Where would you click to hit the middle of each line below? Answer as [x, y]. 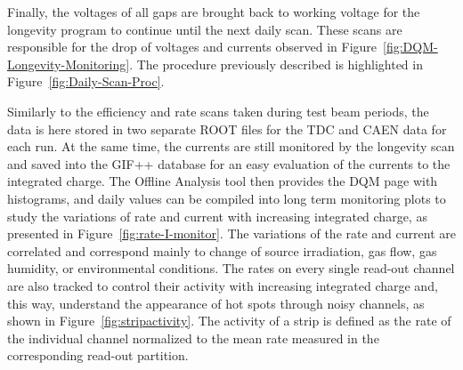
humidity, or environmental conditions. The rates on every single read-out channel [231, 268]
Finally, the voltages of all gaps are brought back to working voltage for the [214, 12]
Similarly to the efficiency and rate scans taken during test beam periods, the [218, 111]
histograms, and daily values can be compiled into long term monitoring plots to [227, 198]
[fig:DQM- [410, 47]
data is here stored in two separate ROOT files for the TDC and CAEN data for [227, 129]
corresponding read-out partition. [98, 355]
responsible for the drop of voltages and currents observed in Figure [192, 47]
